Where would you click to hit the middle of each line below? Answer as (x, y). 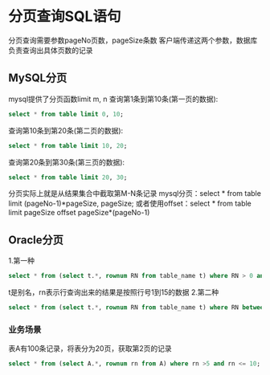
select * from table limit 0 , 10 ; (66, 114)
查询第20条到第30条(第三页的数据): (67, 162)
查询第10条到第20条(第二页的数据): (66, 130)
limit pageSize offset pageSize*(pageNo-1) (79, 213)
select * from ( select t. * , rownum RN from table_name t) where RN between (138, 308)
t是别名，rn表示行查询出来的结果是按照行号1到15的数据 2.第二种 (114, 292)
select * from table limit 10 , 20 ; (68, 145)
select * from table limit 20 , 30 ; (68, 177)
